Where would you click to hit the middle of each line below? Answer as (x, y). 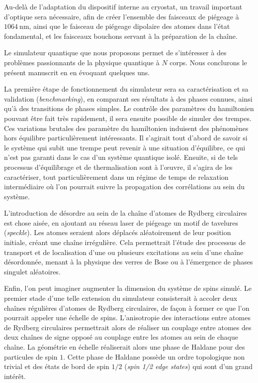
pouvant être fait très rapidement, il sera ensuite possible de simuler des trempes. (128, 118)
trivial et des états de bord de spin (57, 366)
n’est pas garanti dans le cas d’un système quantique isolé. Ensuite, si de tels (121, 157)
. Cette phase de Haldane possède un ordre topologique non (154, 356)
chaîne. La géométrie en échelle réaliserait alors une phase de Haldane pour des (125, 347)
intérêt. (15, 376)
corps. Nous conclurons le (208, 62)
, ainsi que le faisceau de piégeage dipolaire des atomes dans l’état (129, 26)
